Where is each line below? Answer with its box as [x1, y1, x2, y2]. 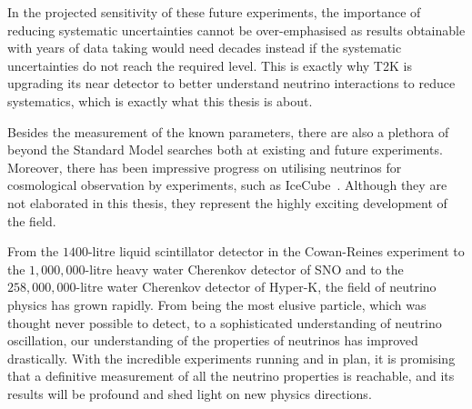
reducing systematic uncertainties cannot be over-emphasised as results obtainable [7, 20, 466, 39]
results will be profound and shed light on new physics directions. [7, 384, 372, 403]
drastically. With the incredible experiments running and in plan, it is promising [7, 348, 456, 367]
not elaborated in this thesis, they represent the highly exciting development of [7, 193, 447, 212]
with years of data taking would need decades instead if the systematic [7, 38, 402, 57]
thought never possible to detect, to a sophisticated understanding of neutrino [7, 313, 442, 332]
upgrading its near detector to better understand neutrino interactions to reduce [7, 74, 456, 93]
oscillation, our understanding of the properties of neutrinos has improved [7, 331, 418, 350]
